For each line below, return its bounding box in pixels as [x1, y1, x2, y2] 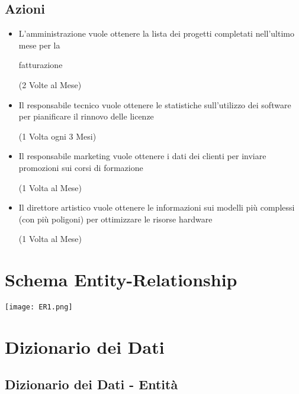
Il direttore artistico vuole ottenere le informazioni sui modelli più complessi [18, 201, 295, 214]
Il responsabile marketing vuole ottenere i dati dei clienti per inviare [18, 150, 266, 162]
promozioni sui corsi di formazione [18, 161, 143, 173]
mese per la [18, 38, 60, 51]
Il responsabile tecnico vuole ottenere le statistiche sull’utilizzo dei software [18, 98, 291, 111]
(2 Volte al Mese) [18, 78, 82, 91]
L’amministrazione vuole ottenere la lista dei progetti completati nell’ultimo [18, 27, 294, 40]
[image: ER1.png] [5, 303, 73, 312]
